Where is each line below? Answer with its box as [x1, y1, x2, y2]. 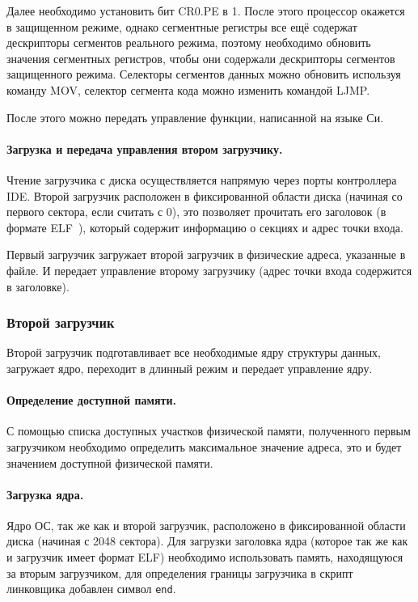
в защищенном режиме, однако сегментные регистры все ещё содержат [6, 18, 357, 35]
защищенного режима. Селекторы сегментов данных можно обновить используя [6, 66, 401, 83]
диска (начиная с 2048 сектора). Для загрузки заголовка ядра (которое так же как [6, 532, 408, 549]
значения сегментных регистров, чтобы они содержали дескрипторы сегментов [6, 49, 395, 66]
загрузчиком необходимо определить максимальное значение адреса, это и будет [6, 438, 402, 455]
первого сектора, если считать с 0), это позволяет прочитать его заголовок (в [6, 203, 386, 220]
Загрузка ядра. [6, 485, 84, 502]
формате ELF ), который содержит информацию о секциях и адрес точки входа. [6, 218, 403, 235]
